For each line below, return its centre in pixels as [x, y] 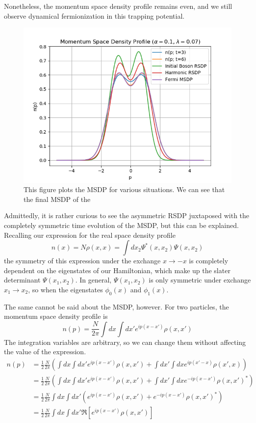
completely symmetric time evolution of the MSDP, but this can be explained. [121, 225]
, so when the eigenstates [65, 289]
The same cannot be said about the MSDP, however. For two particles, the [116, 306]
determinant [22, 280]
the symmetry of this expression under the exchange [82, 261]
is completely [209, 261]
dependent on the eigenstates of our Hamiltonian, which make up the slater [117, 270]
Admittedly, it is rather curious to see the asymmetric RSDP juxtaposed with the [127, 215]
